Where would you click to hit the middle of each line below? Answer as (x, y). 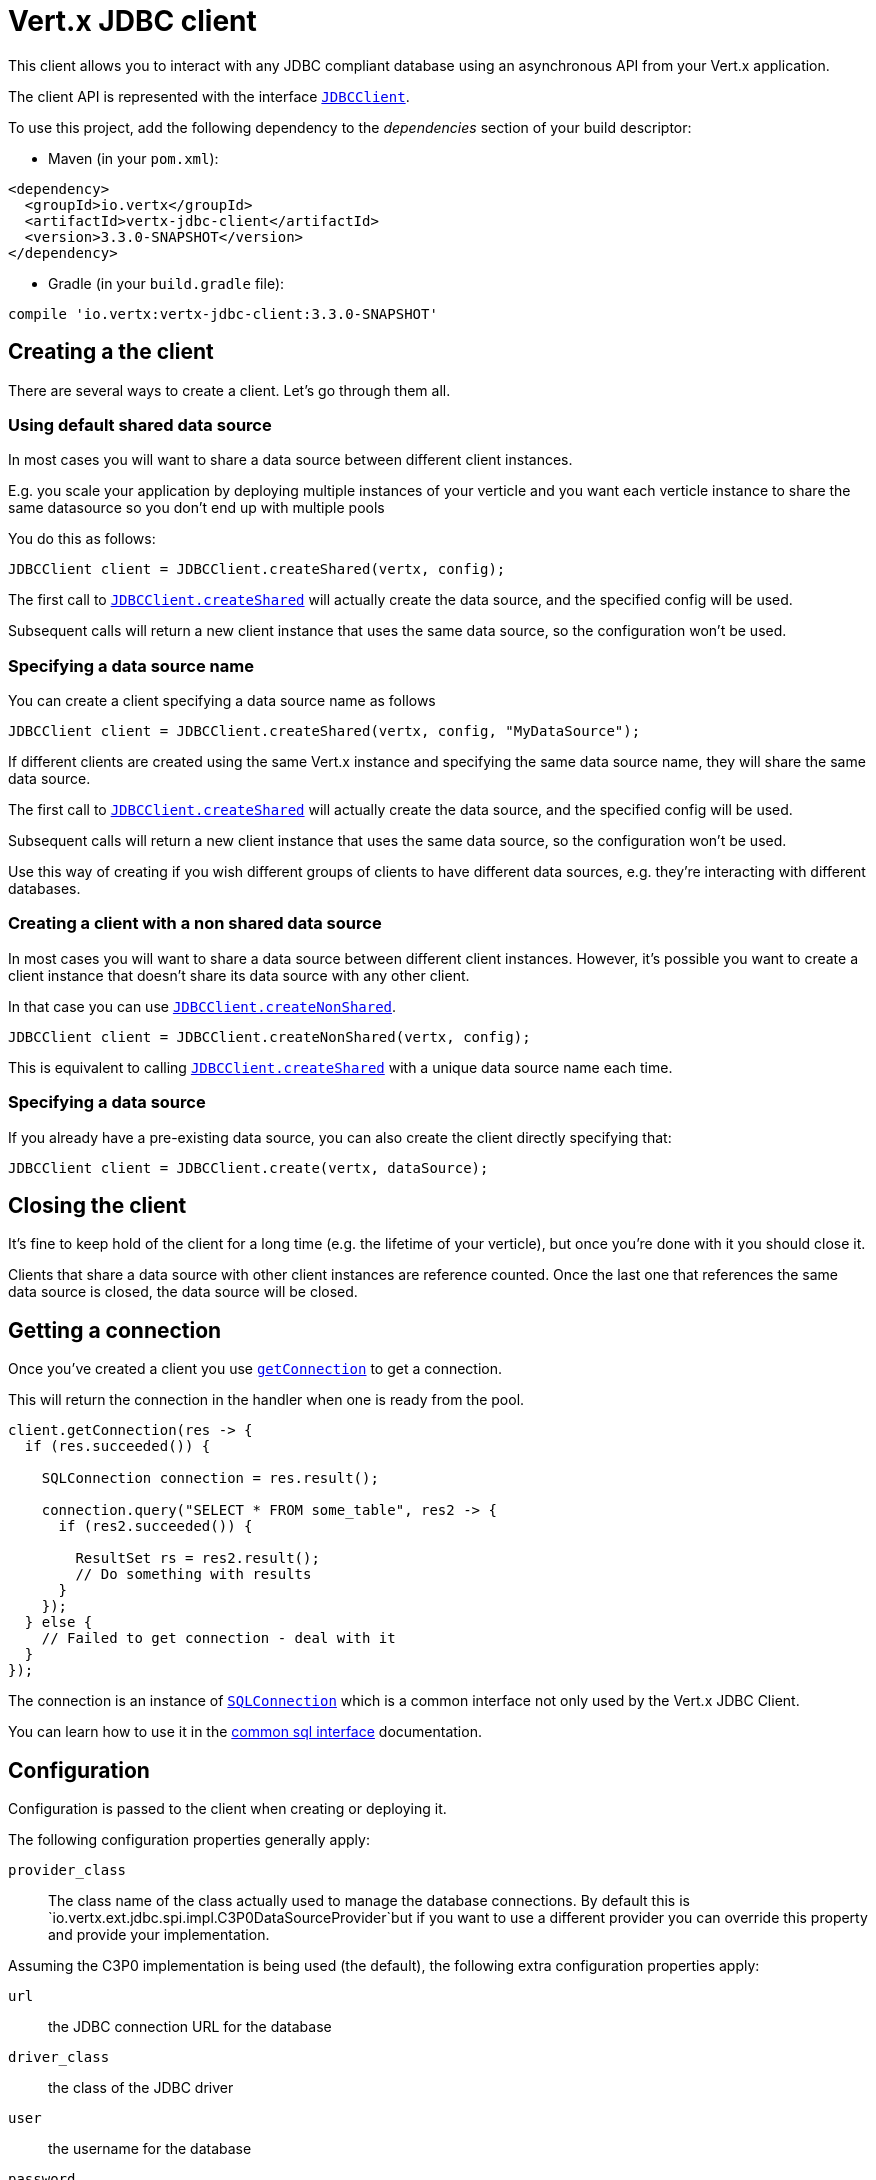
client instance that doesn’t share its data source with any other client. (239, 975)
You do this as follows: (82, 539)
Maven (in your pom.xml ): (133, 158)
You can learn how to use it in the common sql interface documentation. (245, 1732)
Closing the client (97, 1206)
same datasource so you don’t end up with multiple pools (196, 508)
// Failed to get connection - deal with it (218, 1638)
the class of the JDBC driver (141, 2088)
